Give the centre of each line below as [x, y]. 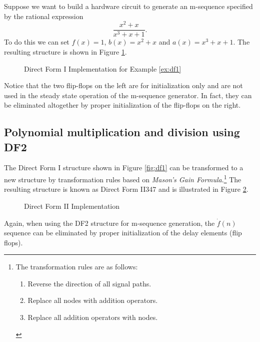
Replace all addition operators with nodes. [93, 317]
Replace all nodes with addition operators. [93, 300]
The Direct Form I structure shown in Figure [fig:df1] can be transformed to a [124, 167]
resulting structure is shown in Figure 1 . [65, 51]
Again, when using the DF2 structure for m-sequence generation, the [109, 223]
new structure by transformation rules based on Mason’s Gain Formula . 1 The [123, 179]
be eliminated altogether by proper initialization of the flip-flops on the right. [122, 105]
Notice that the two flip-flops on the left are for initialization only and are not [123, 85]
